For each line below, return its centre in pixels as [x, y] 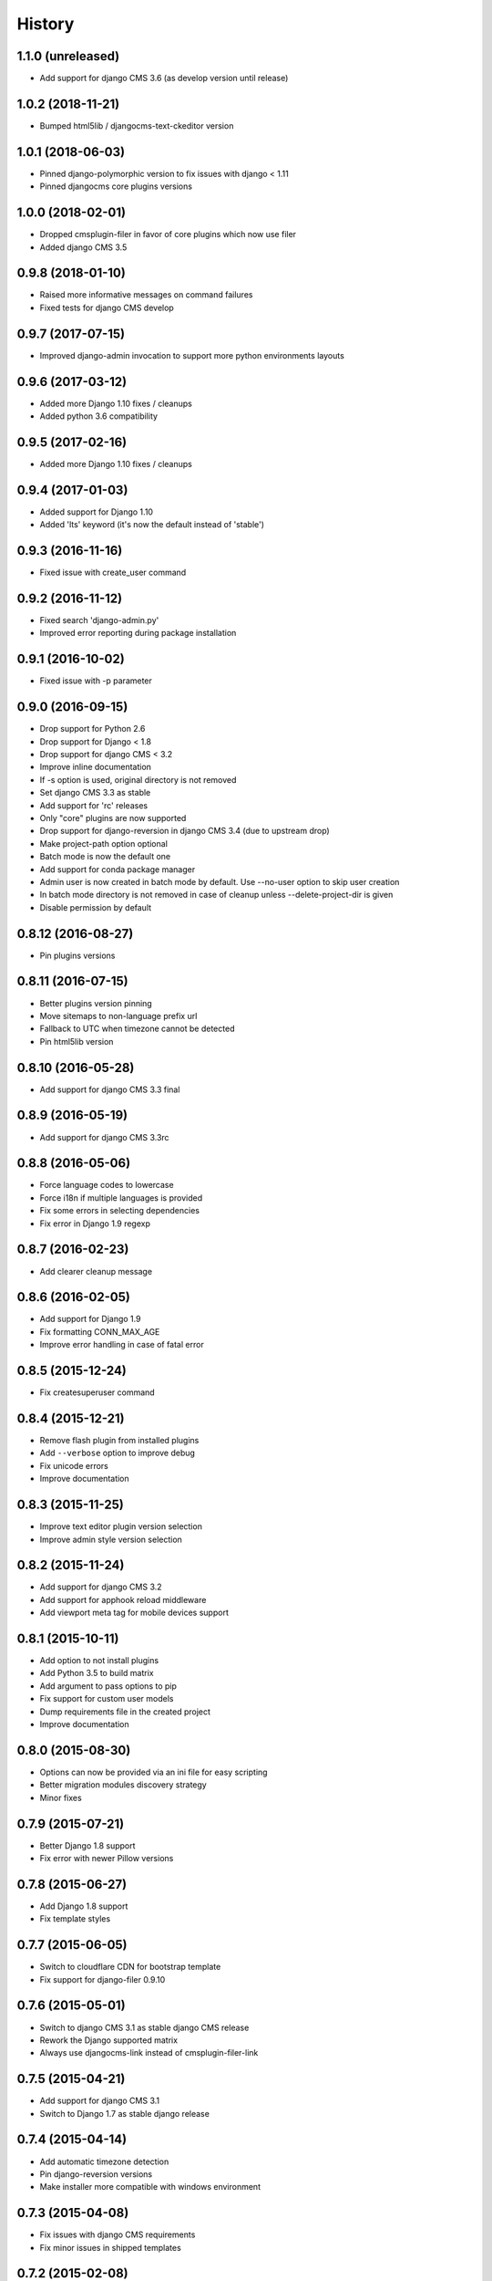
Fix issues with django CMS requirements [118, 2234]
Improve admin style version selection [111, 1539]
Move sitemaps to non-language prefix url [118, 1016]
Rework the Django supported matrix [108, 2040]
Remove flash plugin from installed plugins [119, 1441]
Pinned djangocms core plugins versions [116, 186]
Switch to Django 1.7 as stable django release [124, 2113]
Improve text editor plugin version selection [121, 1526]
